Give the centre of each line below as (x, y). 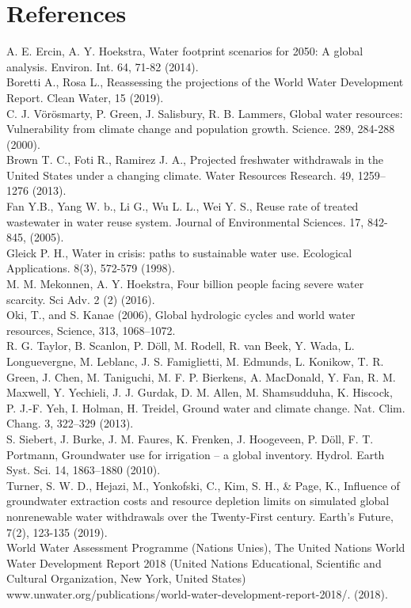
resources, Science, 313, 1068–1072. (91, 330)
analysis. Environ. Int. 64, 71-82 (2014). (103, 66)
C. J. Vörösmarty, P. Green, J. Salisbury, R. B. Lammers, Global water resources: (205, 113)
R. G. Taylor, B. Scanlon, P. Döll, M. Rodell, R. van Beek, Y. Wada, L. (181, 346)
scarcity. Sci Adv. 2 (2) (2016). (81, 299)
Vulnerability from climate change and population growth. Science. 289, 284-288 (201, 129)
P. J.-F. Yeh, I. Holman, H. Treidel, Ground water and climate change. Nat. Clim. (206, 407)
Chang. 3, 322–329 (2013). (70, 423)
